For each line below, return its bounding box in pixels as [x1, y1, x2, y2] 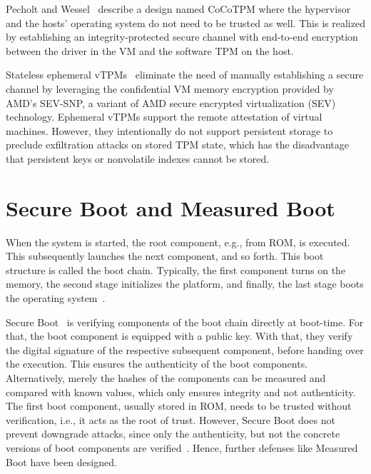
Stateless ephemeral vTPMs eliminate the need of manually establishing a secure [6, 67, 364, 82]
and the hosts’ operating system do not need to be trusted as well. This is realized [6, 15, 365, 30]
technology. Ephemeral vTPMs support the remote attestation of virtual [6, 109, 322, 124]
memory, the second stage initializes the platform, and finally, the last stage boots [6, 276, 364, 291]
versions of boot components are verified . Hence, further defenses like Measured [6, 440, 358, 455]
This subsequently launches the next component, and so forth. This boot [6, 248, 324, 263]
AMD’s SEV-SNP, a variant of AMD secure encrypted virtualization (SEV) [6, 95, 336, 110]
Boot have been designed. [6, 454, 117, 469]
